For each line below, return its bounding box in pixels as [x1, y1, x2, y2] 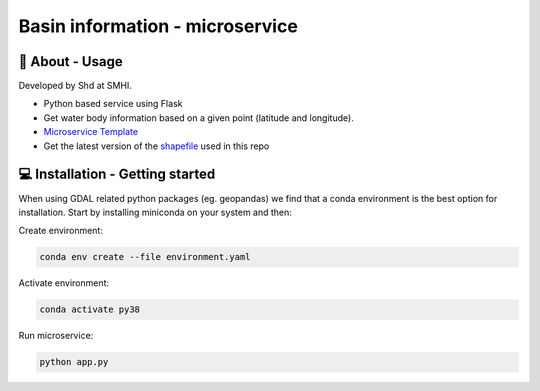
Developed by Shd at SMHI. [18, 80, 132, 92]
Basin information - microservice [18, 15, 299, 37]
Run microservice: [18, 330, 94, 342]
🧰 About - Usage [18, 53, 124, 70]
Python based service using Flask [43, 98, 183, 110]
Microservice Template [43, 126, 139, 138]
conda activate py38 [39, 304, 140, 315]
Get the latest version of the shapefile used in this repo [43, 140, 270, 152]
